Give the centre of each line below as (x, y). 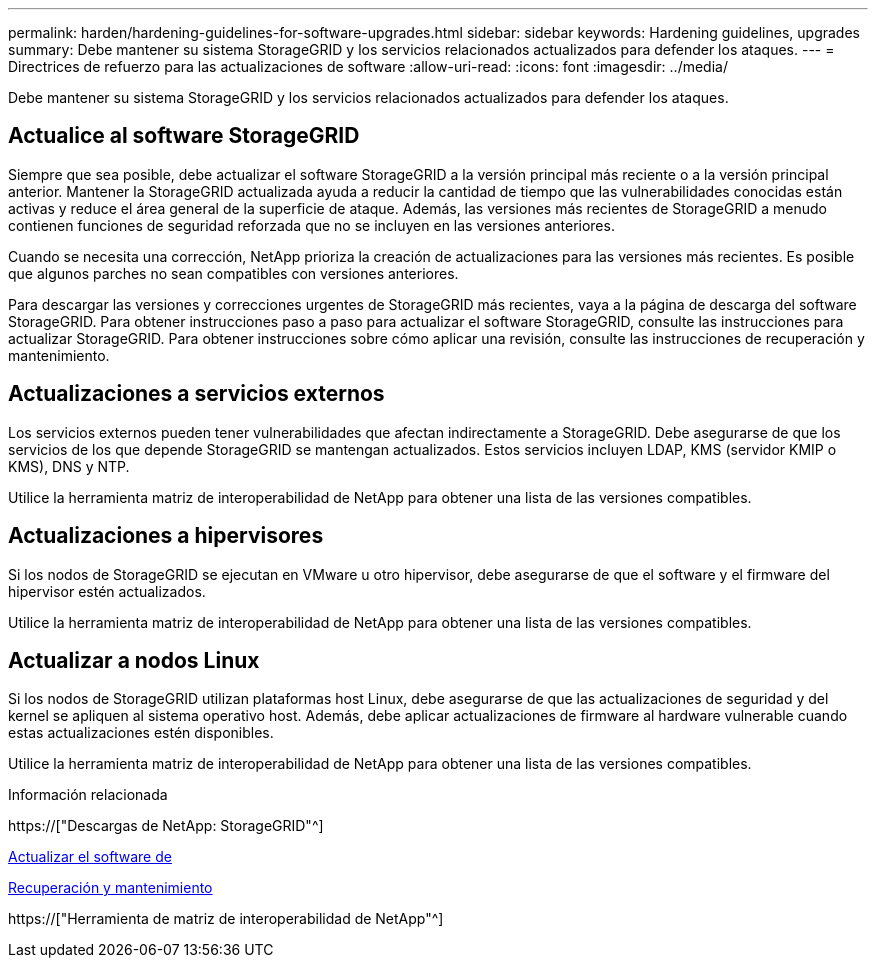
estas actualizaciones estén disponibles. (141, 733)
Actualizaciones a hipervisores (166, 536)
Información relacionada (88, 795)
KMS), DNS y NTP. (69, 466)
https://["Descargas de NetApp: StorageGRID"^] (166, 826)
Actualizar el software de (90, 857)
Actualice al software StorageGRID (184, 136)
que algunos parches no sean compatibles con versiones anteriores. (233, 273)
